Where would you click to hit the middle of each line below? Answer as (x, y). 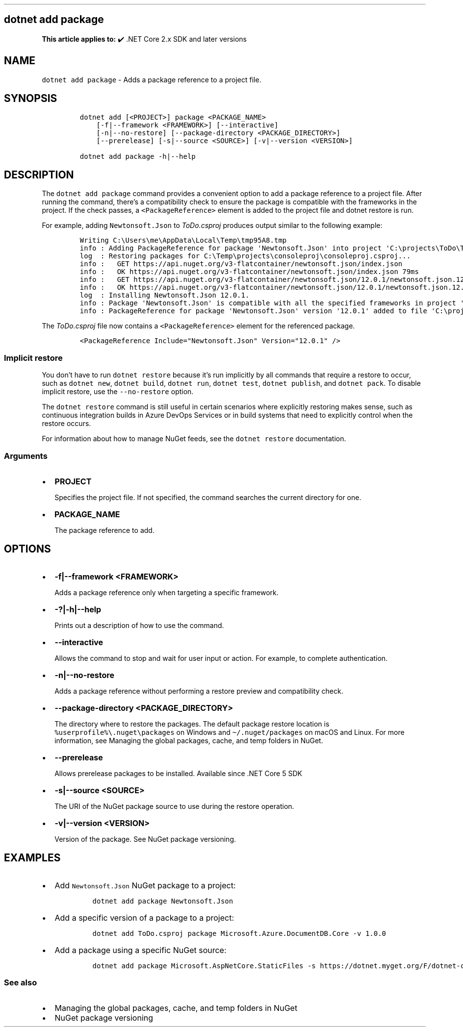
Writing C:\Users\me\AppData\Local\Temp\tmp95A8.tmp (183, 240)
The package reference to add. (104, 530)
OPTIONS (27, 549)
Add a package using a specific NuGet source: (141, 950)
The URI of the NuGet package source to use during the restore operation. (174, 806)
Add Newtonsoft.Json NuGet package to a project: (145, 885)
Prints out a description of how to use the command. (139, 625)
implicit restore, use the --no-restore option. (118, 392)
